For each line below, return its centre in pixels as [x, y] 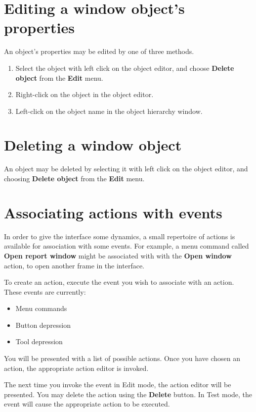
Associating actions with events [113, 212]
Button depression [43, 325]
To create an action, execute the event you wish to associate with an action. [119, 282]
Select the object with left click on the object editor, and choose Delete [125, 68]
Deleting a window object [93, 145]
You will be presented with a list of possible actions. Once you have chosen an [122, 358]
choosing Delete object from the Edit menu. [74, 178]
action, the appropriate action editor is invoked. [76, 368]
